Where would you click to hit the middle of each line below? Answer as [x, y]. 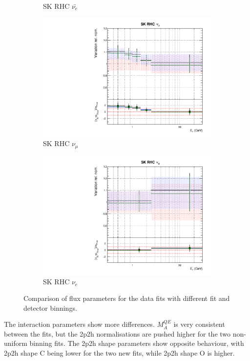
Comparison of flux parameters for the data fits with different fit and [127, 298]
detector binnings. [50, 308]
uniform [16, 343]
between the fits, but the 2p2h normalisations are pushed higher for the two [117, 333]
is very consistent [199, 324]
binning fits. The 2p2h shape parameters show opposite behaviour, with [137, 343]
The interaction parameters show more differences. [79, 324]
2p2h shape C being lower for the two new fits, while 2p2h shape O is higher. [119, 353]
